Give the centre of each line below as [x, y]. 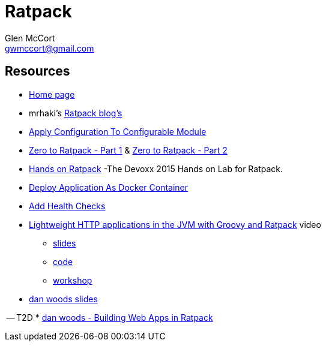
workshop [73, 280]
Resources [38, 71]
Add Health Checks [67, 206]
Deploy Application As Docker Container [109, 187]
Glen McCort [30, 38]
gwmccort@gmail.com [50, 48]
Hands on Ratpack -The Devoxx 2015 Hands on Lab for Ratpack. [156, 169]
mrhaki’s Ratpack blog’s [76, 113]
